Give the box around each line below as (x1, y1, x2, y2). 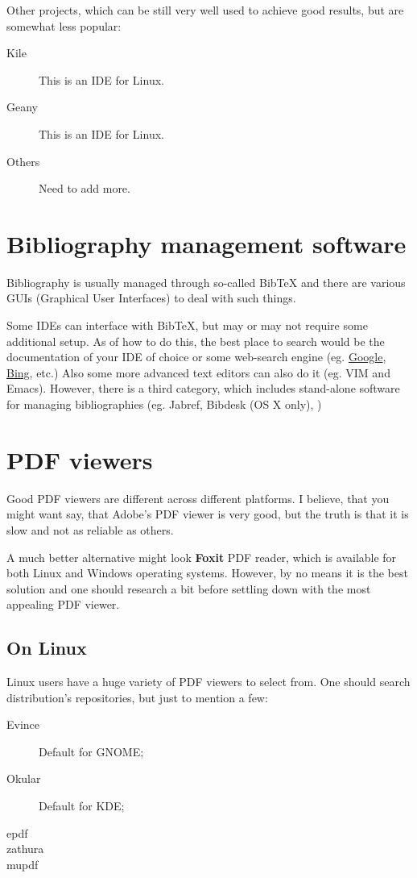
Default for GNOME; (39, 743, 144, 759)
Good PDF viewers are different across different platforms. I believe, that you (6, 489, 390, 506)
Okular (6, 770, 41, 787)
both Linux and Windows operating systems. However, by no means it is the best (6, 564, 408, 581)
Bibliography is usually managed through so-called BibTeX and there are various (6, 273, 406, 290)
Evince (6, 716, 40, 733)
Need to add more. (39, 180, 130, 197)
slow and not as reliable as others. (6, 521, 174, 538)
